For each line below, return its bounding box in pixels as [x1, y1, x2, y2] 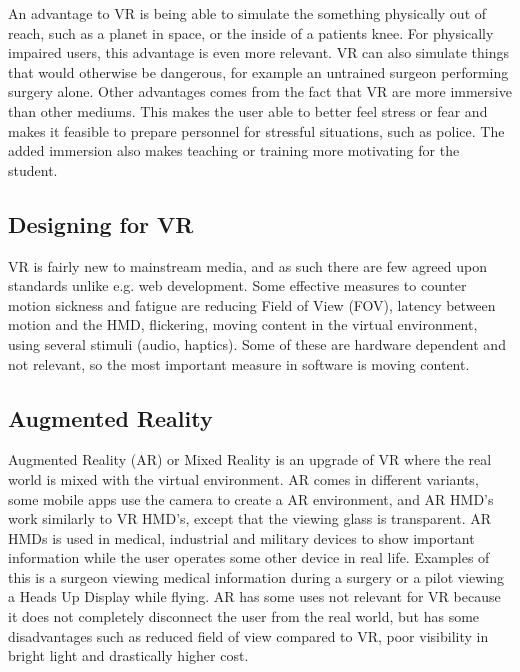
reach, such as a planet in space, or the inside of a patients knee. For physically [8, 22, 494, 43]
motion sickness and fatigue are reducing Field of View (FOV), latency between [8, 294, 496, 315]
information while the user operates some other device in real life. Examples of [8, 547, 490, 568]
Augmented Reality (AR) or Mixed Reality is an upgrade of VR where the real [8, 449, 492, 470]
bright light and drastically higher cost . [8, 645, 249, 666]
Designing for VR [8, 208, 194, 239]
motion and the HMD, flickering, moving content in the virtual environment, [8, 314, 478, 335]
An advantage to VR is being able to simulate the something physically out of [8, 3, 487, 23]
